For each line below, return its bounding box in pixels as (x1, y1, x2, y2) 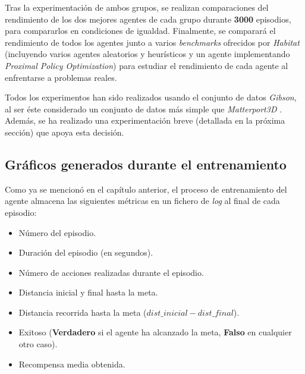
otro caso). (18, 338, 58, 350)
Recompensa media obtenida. (18, 357, 125, 370)
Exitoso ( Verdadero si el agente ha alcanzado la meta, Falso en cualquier (18, 326, 292, 338)
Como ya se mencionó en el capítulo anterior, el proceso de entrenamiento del (5, 183, 287, 195)
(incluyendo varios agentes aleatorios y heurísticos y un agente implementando (5, 48, 290, 60)
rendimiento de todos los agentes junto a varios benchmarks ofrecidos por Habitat (5, 36, 300, 48)
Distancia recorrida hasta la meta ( (18, 306, 147, 318)
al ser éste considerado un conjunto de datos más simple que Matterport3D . (5, 102, 282, 115)
